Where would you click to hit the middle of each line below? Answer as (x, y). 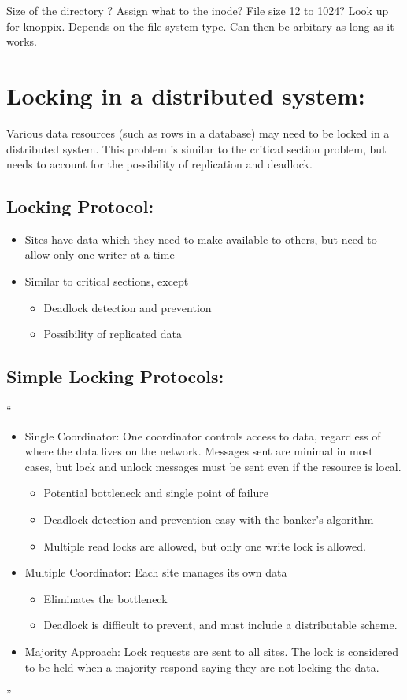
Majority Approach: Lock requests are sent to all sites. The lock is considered (211, 651)
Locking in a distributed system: (186, 95)
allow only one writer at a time (100, 254)
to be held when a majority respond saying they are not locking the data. (202, 667)
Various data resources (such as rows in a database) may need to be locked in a (198, 133)
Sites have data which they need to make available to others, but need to (201, 239)
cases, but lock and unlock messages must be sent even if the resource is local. (213, 466)
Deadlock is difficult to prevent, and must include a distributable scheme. (220, 625)
